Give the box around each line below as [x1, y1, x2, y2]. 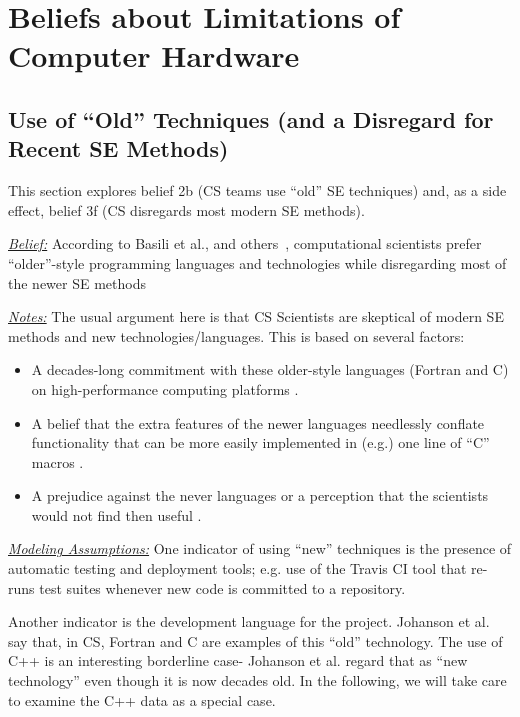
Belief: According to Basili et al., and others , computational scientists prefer [8, 233, 482, 254]
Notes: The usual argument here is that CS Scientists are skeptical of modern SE [8, 306, 504, 327]
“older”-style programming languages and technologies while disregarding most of [8, 252, 507, 273]
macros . [31, 451, 84, 472]
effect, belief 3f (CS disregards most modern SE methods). [8, 199, 365, 220]
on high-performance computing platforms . [31, 378, 299, 399]
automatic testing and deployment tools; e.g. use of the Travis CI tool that [8, 558, 467, 579]
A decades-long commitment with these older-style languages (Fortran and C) [31, 359, 509, 380]
